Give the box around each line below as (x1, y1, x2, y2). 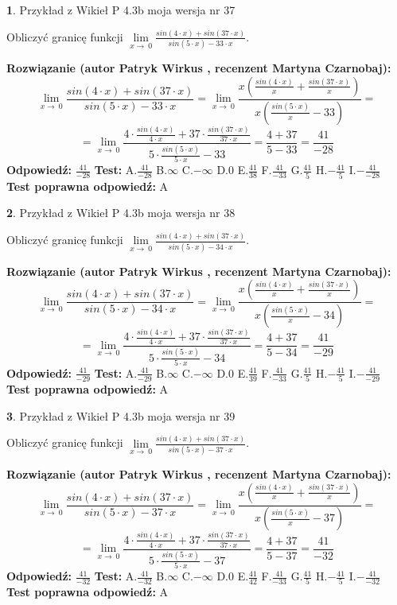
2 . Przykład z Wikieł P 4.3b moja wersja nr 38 (6, 204, 235, 221)
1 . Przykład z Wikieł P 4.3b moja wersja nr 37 (6, 2, 235, 17)
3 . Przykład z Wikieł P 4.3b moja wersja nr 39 (6, 407, 235, 424)
